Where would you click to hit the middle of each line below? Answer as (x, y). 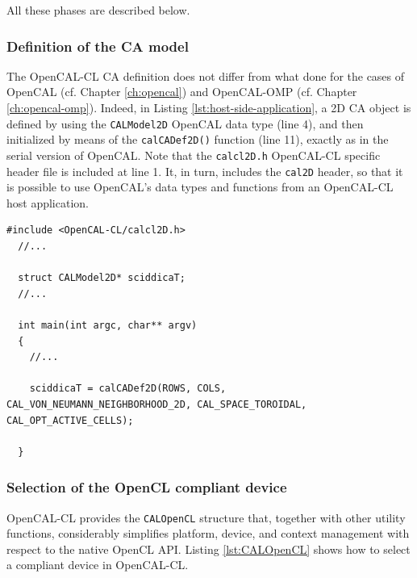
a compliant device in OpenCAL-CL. (98, 565)
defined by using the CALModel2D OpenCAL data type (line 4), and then (185, 123)
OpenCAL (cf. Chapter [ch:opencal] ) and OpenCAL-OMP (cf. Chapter (182, 92)
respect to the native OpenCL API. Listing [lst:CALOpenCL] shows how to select (208, 549)
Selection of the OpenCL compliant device (147, 487)
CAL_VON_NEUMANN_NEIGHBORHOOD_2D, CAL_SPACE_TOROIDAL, (157, 404)
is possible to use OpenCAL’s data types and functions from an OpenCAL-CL (200, 187)
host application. (48, 202)
